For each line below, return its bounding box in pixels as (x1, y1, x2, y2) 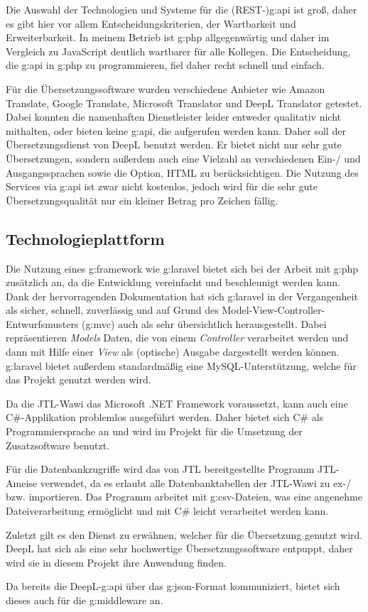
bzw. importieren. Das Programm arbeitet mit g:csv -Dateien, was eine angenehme (6, 489, 362, 504)
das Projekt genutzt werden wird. (6, 372, 151, 387)
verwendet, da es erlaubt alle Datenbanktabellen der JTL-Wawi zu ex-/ (40, 475, 352, 490)
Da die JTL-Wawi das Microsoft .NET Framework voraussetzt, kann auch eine (6, 395, 348, 410)
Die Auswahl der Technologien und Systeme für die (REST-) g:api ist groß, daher (6, 2, 357, 16)
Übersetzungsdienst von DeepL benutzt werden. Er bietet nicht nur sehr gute (6, 137, 342, 152)
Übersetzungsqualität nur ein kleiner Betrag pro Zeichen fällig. (6, 192, 278, 207)
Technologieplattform (6, 227, 165, 249)
